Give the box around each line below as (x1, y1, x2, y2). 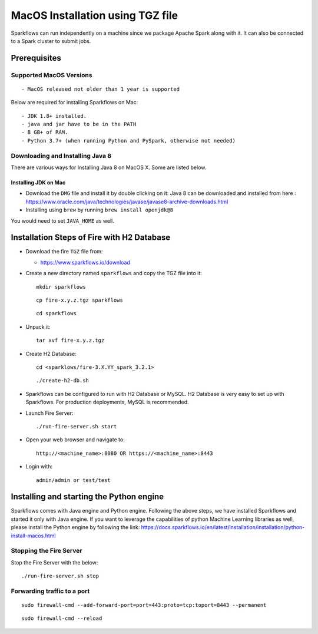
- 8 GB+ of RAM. (21, 129, 68, 136)
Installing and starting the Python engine (11, 492, 164, 502)
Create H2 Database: (25, 350, 77, 357)
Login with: (25, 463, 53, 470)
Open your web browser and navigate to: (25, 436, 125, 443)
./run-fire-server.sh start (36, 423, 117, 430)
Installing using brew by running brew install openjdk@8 (25, 206, 174, 213)
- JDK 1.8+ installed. (21, 113, 87, 119)
